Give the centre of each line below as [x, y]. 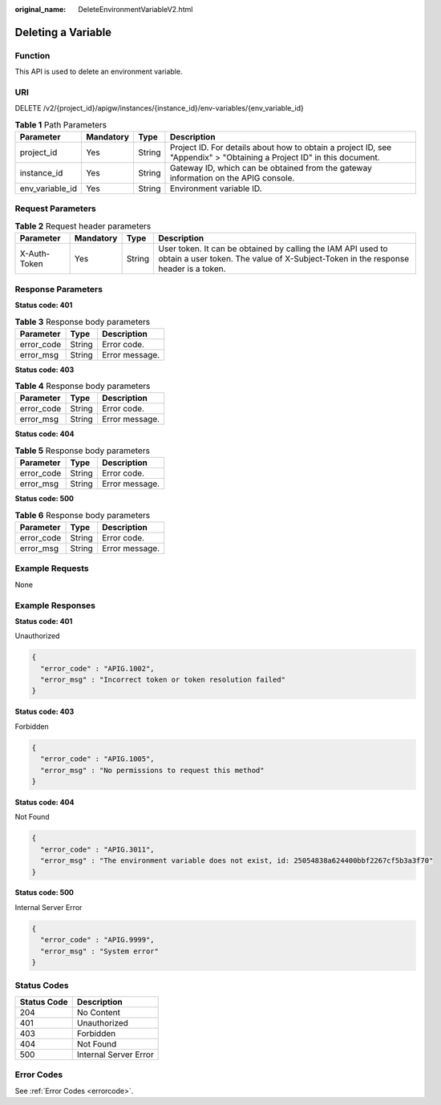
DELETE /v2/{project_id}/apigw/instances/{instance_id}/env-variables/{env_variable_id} [159, 108]
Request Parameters [55, 208]
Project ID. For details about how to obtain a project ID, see [281, 148]
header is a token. [192, 269]
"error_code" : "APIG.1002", [98, 668]
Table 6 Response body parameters [83, 515]
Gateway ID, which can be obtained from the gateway [271, 168]
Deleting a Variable [63, 32]
